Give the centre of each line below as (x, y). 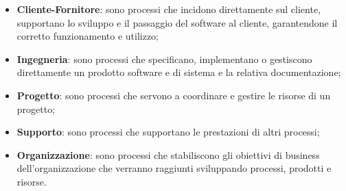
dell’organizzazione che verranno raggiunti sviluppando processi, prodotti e (174, 168)
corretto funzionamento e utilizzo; (88, 36)
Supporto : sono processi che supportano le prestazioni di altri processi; (168, 132)
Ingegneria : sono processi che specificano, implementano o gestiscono (164, 59)
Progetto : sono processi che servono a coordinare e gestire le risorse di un (174, 95)
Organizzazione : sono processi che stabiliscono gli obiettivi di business (168, 154)
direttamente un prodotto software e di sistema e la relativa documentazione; (179, 72)
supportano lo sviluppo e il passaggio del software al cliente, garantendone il (177, 22)
